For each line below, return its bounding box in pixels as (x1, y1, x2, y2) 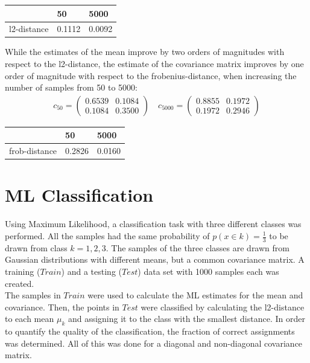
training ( (5, 265, 40, 278)
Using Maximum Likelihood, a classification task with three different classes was (5, 217, 302, 230)
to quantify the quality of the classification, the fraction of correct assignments (5, 325, 295, 338)
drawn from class (5, 241, 68, 254)
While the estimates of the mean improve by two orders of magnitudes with (5, 45, 285, 58)
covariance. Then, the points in (5, 300, 119, 313)
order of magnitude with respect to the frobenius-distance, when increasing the (5, 69, 297, 82)
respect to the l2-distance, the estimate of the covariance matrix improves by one (5, 57, 304, 70)
